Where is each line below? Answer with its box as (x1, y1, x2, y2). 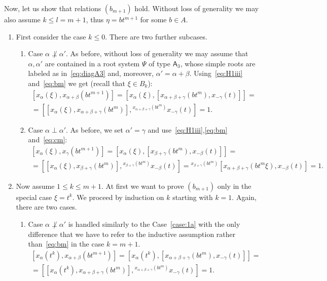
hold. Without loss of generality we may (134, 3, 259, 13)
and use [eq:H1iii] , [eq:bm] (148, 124, 228, 135)
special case (16, 191, 52, 202)
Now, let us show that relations (4, 3, 101, 13)
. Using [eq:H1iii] (189, 68, 243, 78)
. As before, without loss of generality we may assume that (66, 48, 248, 59)
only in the (217, 180, 251, 191)
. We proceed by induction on (72, 191, 164, 202)
